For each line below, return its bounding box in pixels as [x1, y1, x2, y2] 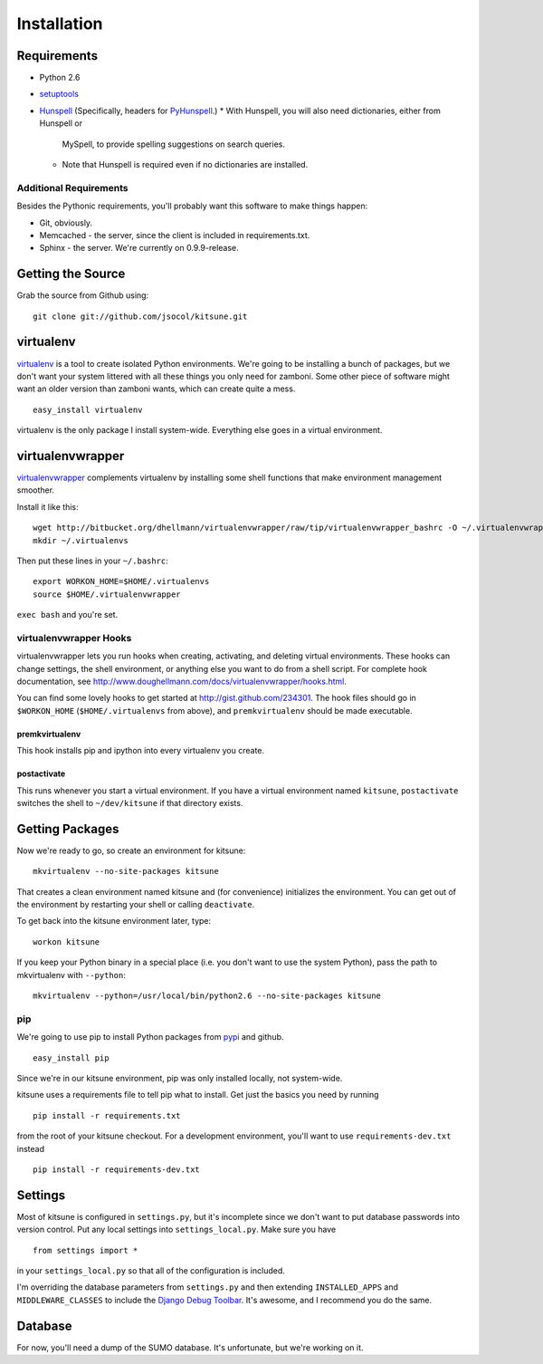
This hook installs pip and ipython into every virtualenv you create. [16, 745, 265, 756]
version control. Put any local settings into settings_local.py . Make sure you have [16, 1224, 337, 1235]
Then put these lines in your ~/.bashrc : [16, 555, 169, 566]
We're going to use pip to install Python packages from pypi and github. [16, 1032, 284, 1042]
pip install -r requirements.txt [33, 1110, 181, 1120]
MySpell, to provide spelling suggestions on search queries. [62, 139, 285, 149]
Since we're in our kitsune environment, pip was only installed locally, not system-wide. [16, 1072, 343, 1083]
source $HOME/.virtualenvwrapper [33, 589, 181, 600]
